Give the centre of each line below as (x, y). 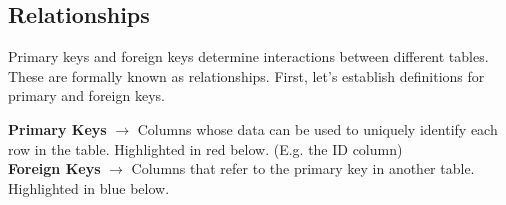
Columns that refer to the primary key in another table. (303, 168)
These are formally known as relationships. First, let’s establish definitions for (246, 75)
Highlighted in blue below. (89, 187)
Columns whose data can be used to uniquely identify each (317, 128)
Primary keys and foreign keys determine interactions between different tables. (248, 56)
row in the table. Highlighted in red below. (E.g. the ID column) (205, 148)
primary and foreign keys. (86, 95)
